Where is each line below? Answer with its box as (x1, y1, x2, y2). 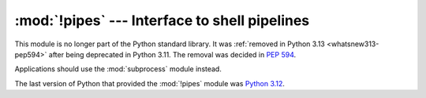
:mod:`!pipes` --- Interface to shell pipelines (14, 12, 310, 29)
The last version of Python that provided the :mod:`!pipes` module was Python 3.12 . (14, 78, 286, 88)
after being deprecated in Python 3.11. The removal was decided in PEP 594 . (48, 49, 297, 59)
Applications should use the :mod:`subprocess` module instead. (14, 64, 222, 74)
